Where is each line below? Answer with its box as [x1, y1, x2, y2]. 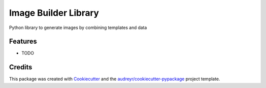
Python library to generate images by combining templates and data [9, 25, 147, 30]
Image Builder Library [9, 7, 100, 18]
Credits [9, 63, 33, 71]
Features [9, 37, 37, 46]
